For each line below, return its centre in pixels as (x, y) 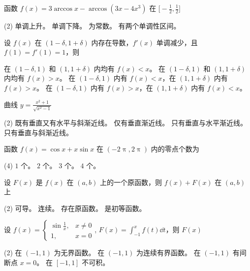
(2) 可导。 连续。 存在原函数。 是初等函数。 (75, 208)
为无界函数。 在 (79, 253)
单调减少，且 (177, 42)
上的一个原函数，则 (131, 182)
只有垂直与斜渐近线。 (38, 132)
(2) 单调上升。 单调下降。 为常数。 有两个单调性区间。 (92, 26)
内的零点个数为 (175, 149)
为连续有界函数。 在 (169, 253)
